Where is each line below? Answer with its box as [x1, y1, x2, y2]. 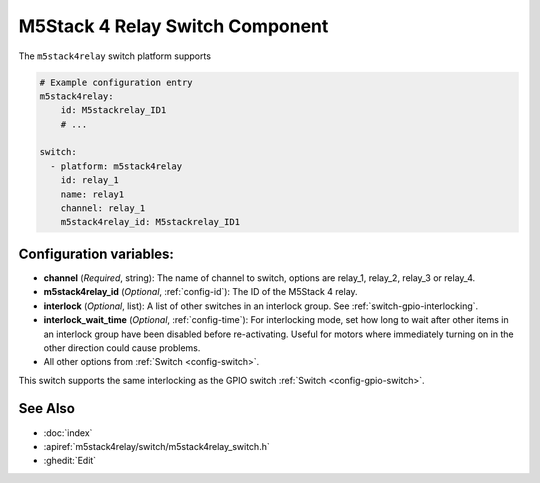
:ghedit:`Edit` [43, 455, 97, 467]
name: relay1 [60, 188, 125, 200]
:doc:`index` [43, 426, 93, 439]
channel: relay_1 [60, 203, 146, 214]
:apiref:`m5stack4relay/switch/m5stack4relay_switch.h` [43, 440, 270, 452]
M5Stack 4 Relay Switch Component [18, 15, 329, 37]
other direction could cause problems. [43, 341, 201, 354]
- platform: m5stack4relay [50, 160, 183, 172]
